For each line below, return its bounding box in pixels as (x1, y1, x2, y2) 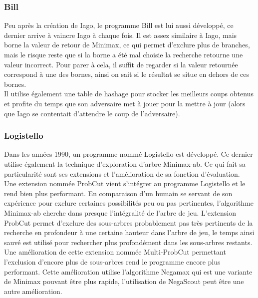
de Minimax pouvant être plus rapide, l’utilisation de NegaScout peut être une (4, 276, 244, 287)
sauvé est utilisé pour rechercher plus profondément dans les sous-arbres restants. (4, 237, 253, 247)
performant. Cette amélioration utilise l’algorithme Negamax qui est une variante (4, 266, 253, 277)
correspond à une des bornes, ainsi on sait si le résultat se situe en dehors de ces (4, 69, 249, 79)
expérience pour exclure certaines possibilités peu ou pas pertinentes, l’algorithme (4, 198, 254, 208)
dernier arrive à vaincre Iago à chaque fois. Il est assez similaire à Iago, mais (4, 29, 237, 40)
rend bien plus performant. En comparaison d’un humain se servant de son (4, 188, 233, 198)
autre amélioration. (4, 286, 62, 296)
